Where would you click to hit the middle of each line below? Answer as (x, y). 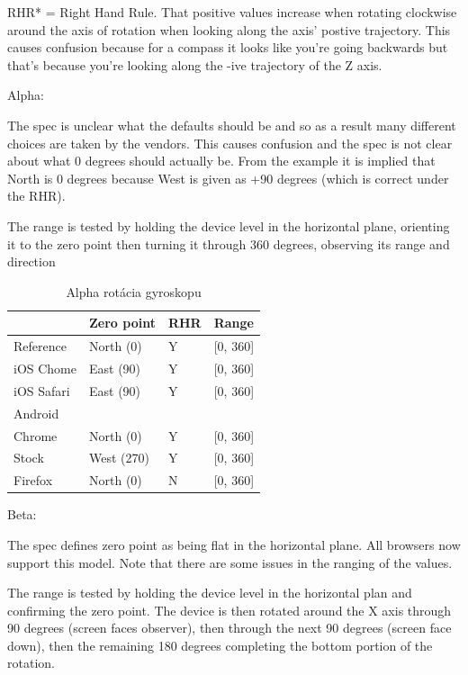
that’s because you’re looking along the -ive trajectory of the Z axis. (195, 64)
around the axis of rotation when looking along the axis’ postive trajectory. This (229, 29)
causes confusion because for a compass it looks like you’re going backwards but (228, 47)
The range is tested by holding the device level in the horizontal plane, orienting (229, 225)
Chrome (36, 435)
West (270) (119, 458)
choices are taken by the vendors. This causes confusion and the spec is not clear (230, 143)
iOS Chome (45, 368)
